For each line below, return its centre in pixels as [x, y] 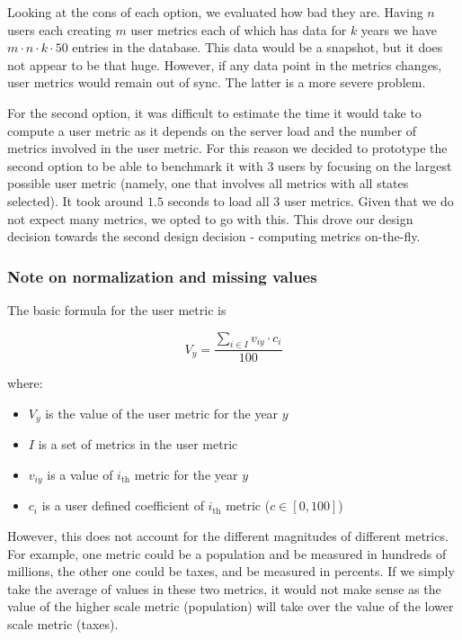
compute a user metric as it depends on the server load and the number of [212, 130]
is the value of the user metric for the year [162, 413]
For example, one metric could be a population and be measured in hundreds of [227, 553]
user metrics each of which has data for [239, 29]
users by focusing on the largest [365, 165]
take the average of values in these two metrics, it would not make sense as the [224, 588]
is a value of [80, 474]
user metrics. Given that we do [369, 200]
